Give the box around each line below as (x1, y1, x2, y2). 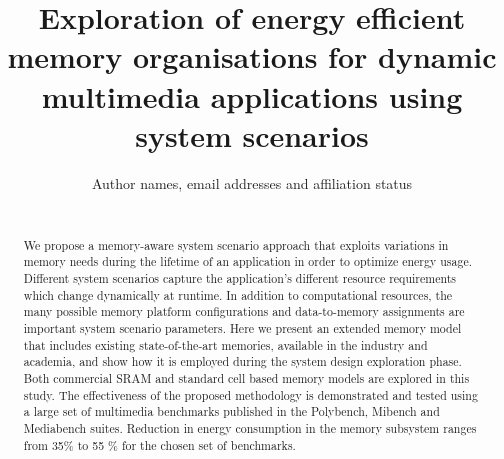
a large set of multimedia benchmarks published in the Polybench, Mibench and (23, 403, 440, 420)
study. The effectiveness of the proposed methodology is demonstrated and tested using (23, 386, 478, 403)
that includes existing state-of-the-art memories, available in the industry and (23, 336, 428, 353)
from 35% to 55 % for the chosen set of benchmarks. (23, 436, 296, 453)
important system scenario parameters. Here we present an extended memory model (23, 319, 462, 336)
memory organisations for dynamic (7, 36, 497, 77)
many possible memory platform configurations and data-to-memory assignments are (23, 303, 465, 320)
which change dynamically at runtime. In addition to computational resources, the (23, 286, 453, 303)
